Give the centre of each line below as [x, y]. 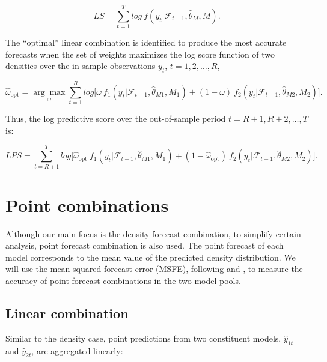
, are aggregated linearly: [77, 350]
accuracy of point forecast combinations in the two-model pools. [123, 281]
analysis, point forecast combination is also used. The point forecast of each [145, 245]
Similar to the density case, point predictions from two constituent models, [143, 338]
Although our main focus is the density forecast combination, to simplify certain [153, 233]
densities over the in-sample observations [81, 66]
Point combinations [87, 204]
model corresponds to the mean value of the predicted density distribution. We [151, 257]
